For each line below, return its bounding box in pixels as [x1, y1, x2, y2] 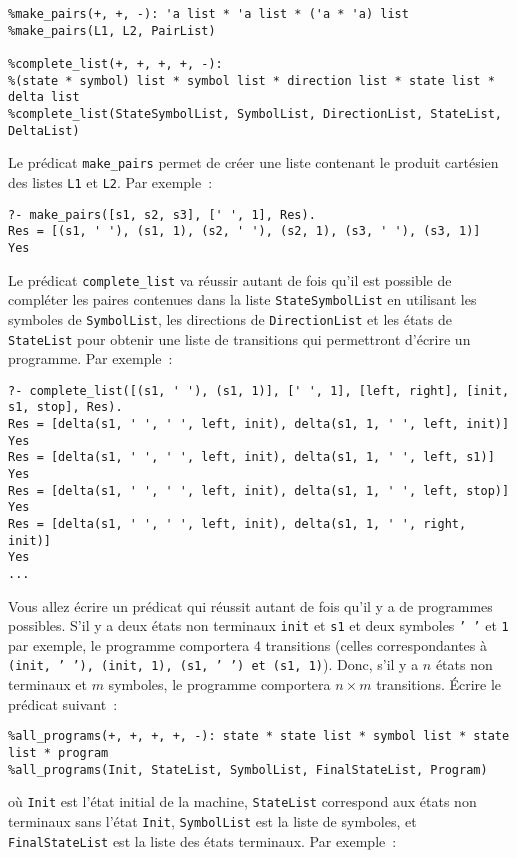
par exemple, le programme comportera [8, 634, 250, 655]
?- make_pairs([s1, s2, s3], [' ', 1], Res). [8, 207, 316, 222]
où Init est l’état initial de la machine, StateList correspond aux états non [8, 791, 477, 812]
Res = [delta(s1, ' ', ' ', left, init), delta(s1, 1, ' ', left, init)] [8, 417, 510, 432]
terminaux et [8, 674, 87, 695]
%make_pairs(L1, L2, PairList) [8, 23, 216, 38]
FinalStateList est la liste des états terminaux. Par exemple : [8, 830, 397, 851]
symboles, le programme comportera [108, 674, 331, 695]
